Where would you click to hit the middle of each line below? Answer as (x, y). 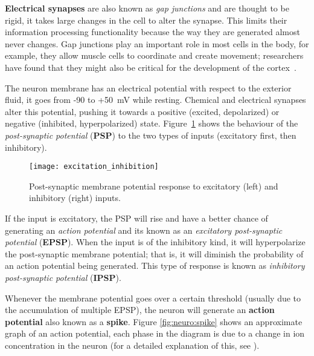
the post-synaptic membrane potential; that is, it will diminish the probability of (154, 253)
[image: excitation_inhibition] (94, 167)
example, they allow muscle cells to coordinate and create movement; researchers (154, 55)
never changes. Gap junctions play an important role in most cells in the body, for (157, 43)
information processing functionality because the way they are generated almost (152, 32)
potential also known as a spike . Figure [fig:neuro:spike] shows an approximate (154, 321)
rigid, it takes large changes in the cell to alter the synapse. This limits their (146, 20)
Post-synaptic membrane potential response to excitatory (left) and (154, 186)
